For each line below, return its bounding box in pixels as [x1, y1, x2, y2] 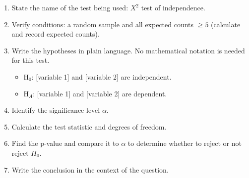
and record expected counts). [11, 29, 100, 39]
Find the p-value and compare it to [11, 138, 119, 148]
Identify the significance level [11, 105, 100, 115]
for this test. [11, 55, 50, 65]
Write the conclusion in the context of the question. [11, 164, 169, 175]
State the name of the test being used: [11, 2, 128, 12]
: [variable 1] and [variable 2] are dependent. [33, 88, 167, 98]
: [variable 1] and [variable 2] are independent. [31, 71, 172, 82]
